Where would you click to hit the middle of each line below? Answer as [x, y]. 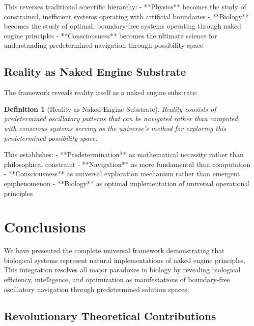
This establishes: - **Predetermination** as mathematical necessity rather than [124, 154]
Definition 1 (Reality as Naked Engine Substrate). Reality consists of [110, 109]
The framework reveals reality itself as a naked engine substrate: [101, 92]
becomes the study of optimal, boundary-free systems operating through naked [123, 26]
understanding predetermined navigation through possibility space [104, 45]
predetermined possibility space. [51, 138]
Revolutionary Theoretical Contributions [110, 315]
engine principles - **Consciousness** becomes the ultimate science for [111, 35]
